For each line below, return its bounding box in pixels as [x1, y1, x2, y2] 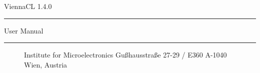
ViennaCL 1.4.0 [4, 1, 52, 11]
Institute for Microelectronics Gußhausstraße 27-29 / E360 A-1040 [24, 49, 227, 60]
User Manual [4, 25, 43, 35]
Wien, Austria [24, 59, 67, 69]
